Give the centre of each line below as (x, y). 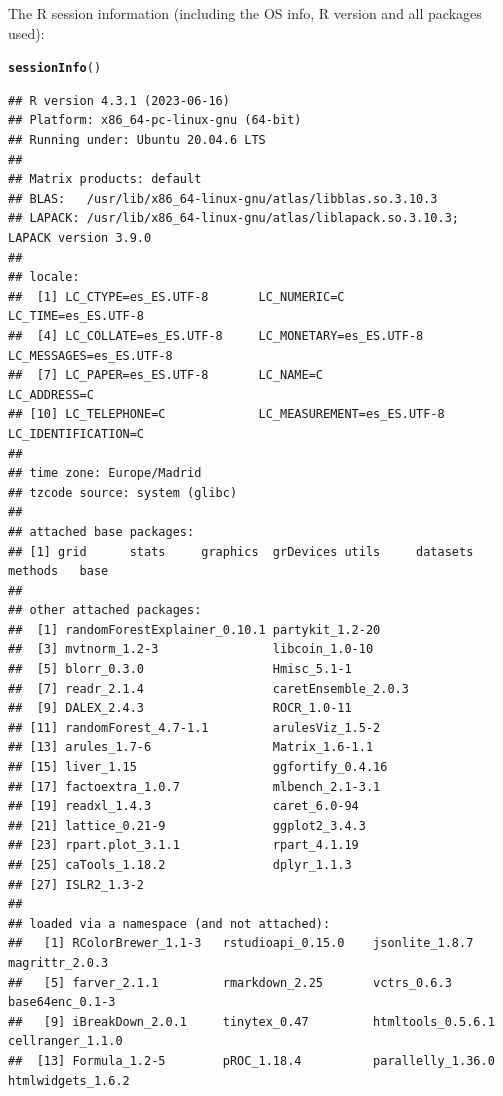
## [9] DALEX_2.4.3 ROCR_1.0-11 (180, 708)
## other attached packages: (105, 610)
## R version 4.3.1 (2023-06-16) (119, 100)
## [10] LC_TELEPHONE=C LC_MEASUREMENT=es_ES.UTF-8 (226, 414)
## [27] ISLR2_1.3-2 (76, 884)
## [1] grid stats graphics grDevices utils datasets (241, 551)
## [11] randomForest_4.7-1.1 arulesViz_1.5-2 (194, 727)
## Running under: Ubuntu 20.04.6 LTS (137, 140)
